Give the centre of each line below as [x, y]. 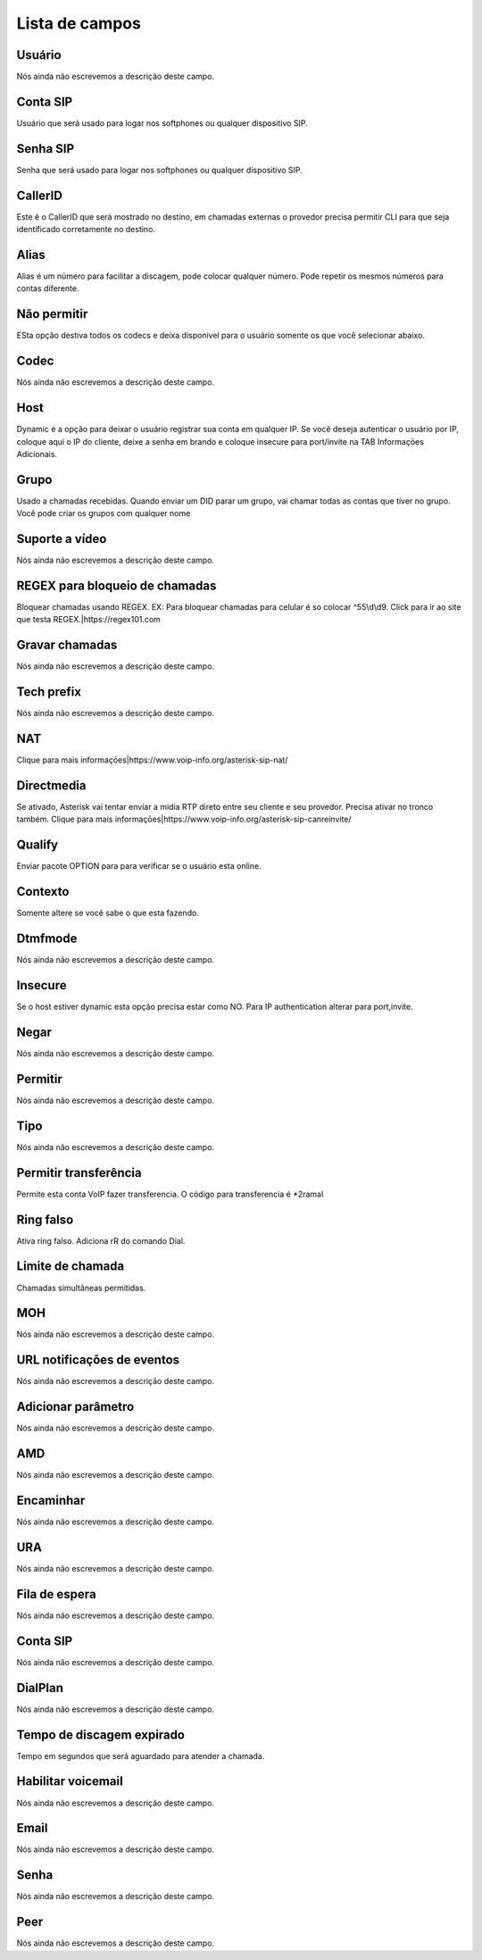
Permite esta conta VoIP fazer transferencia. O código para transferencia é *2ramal [170, 1194]
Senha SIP [46, 149]
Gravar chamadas [67, 645]
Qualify [37, 845]
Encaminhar [51, 1500]
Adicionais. [37, 454]
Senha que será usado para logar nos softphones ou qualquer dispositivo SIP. [159, 170]
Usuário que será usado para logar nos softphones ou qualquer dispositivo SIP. [162, 123]
